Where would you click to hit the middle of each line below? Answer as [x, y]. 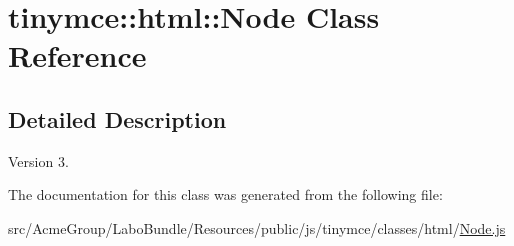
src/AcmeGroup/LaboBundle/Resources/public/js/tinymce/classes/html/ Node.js [257, 227]
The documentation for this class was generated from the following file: [225, 194]
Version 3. [38, 160]
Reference [77, 55]
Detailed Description [117, 118]
